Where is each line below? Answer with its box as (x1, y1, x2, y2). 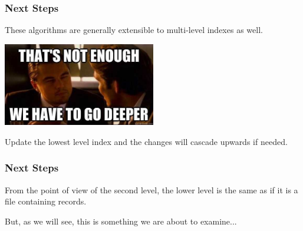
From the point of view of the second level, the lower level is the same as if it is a (5, 183, 298, 196)
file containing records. (5, 195, 87, 207)
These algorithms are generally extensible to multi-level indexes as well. (5, 24, 263, 36)
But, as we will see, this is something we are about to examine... (5, 214, 237, 227)
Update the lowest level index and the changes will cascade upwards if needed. (5, 135, 288, 147)
